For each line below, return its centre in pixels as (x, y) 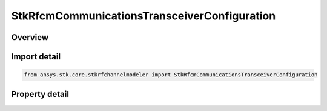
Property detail (40, 94)
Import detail (36, 57)
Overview (30, 37)
